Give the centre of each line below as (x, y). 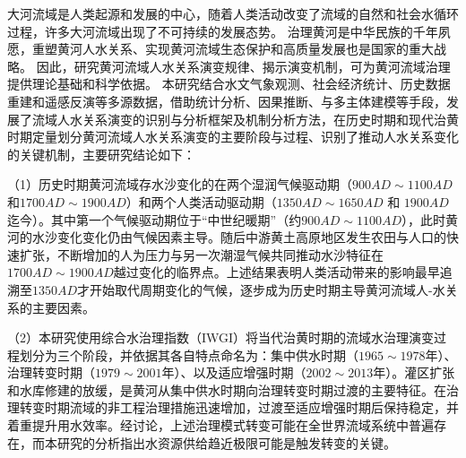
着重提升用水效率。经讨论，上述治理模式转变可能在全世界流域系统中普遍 (220, 425)
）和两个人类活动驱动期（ (201, 201)
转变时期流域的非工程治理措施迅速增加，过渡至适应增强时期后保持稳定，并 (239, 407)
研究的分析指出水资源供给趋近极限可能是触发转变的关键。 (226, 442)
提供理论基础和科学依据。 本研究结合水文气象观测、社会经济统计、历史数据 (229, 84)
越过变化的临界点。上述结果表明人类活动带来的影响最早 (276, 272)
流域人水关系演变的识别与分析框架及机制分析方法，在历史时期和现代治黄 (245, 119)
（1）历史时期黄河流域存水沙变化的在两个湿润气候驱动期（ (180, 184)
